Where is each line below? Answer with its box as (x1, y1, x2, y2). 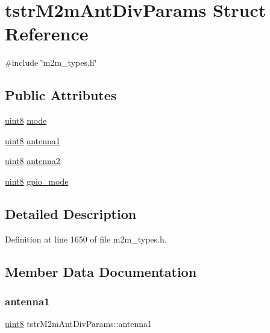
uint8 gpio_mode (5, 174, 69, 187)
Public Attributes (5, 86, 117, 104)
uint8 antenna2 (5, 154, 60, 167)
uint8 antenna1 (5, 134, 60, 147)
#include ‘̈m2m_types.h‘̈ (5, 56, 97, 69)
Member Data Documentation (5, 262, 197, 281)
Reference (5, 21, 89, 46)
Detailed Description (5, 204, 137, 223)
